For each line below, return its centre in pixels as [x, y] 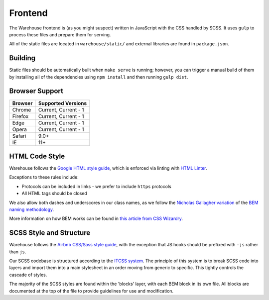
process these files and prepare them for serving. [60, 34]
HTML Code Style [37, 156]
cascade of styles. [28, 275]
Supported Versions [63, 103]
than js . [18, 252]
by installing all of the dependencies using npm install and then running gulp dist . [99, 77]
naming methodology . [32, 209]
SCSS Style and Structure [50, 233]
